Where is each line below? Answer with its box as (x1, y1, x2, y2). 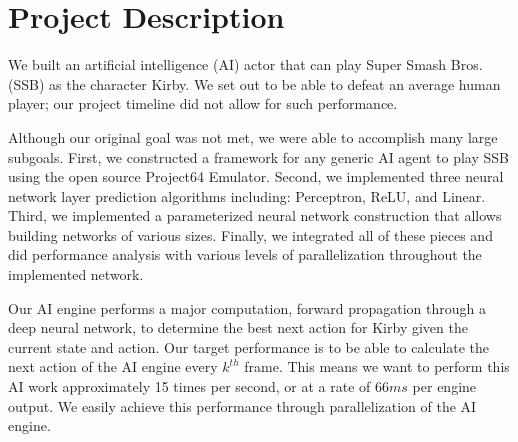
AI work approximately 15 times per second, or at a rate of (8, 376, 371, 397)
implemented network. (8, 264, 144, 285)
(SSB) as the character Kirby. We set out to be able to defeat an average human (8, 73, 501, 94)
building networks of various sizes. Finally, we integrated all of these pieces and (8, 224, 493, 245)
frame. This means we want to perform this (244, 356, 510, 377)
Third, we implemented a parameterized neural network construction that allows (8, 205, 502, 226)
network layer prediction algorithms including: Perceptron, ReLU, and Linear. (8, 185, 486, 206)
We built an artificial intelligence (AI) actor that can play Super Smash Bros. (8, 54, 483, 75)
